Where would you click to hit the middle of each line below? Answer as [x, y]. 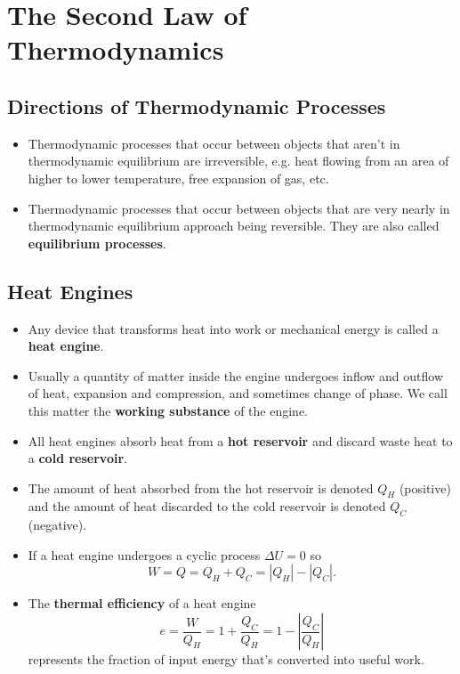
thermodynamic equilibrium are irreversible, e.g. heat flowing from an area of [238, 161]
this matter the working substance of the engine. [168, 410]
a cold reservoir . [77, 458]
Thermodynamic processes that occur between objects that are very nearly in [239, 208]
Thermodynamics [116, 49]
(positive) [425, 487]
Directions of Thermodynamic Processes [197, 106]
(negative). [57, 525]
